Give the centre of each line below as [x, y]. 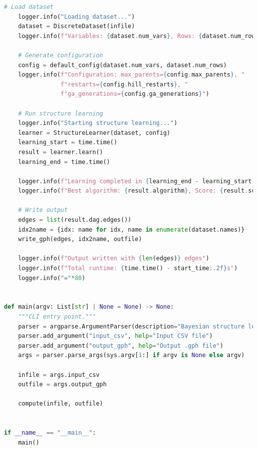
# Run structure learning [61, 113]
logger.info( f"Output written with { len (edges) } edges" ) [114, 259]
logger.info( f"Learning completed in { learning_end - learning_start [135, 181]
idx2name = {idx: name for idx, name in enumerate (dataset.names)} [131, 229]
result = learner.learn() [61, 152]
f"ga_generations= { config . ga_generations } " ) [135, 94]
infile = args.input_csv [59, 375]
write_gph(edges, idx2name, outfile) [80, 239]
